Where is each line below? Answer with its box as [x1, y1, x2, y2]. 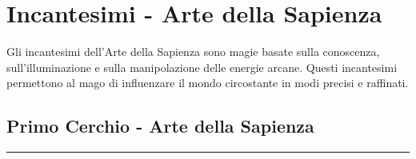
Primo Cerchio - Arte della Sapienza [6, 113, 314, 138]
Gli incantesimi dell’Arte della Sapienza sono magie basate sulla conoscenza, [6, 43, 380, 60]
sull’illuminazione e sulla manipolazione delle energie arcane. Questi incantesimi [6, 58, 398, 75]
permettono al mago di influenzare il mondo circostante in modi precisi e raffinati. [6, 74, 409, 91]
